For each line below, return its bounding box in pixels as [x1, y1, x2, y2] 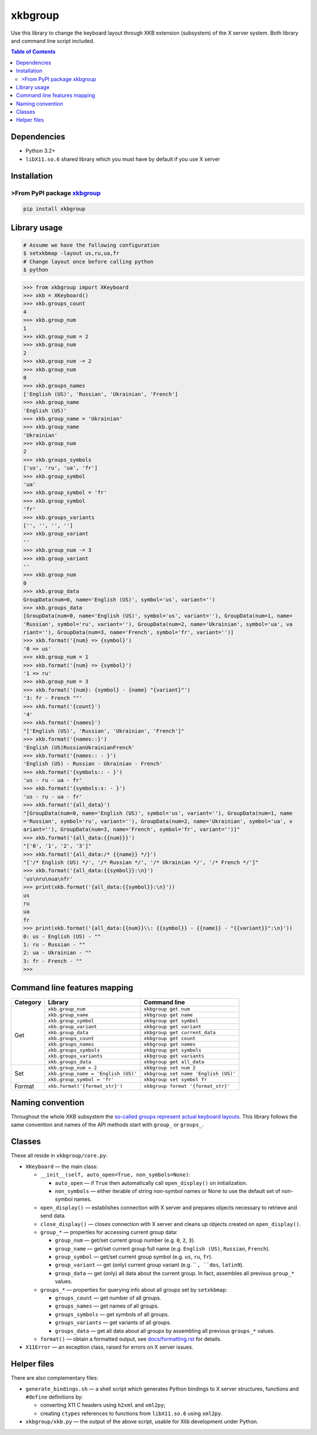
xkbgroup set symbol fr [144, 1076, 208, 1083]
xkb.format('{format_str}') [48, 1083, 123, 1089]
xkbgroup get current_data [144, 1029, 216, 1036]
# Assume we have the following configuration [23, 241, 160, 248]
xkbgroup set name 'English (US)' [144, 1070, 236, 1077]
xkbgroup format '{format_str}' [144, 1083, 230, 1089]
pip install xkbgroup [23, 206, 86, 213]
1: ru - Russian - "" [23, 941, 86, 948]
